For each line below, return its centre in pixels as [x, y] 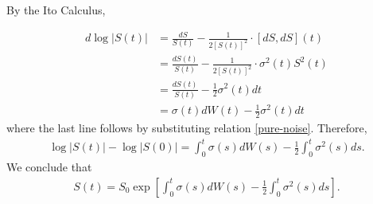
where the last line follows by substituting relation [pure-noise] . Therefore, [187, 128]
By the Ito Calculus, [56, 10]
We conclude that [49, 167]
